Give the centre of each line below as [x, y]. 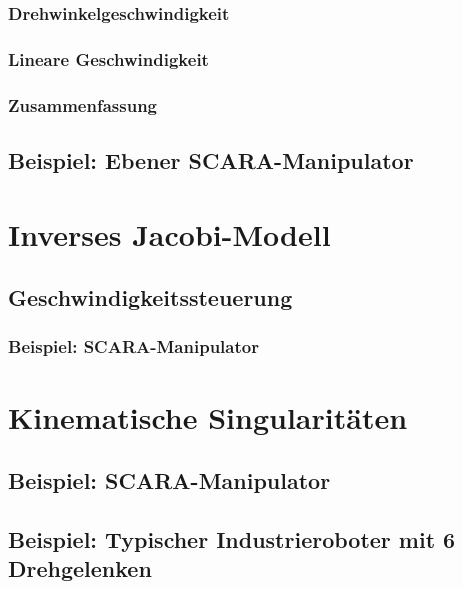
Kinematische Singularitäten [208, 416]
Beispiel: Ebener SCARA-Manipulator [211, 159]
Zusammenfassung [83, 104]
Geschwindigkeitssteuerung [150, 297]
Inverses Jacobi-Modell [169, 233]
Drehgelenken [80, 568]
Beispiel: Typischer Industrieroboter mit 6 [232, 538]
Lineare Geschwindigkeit [108, 58]
